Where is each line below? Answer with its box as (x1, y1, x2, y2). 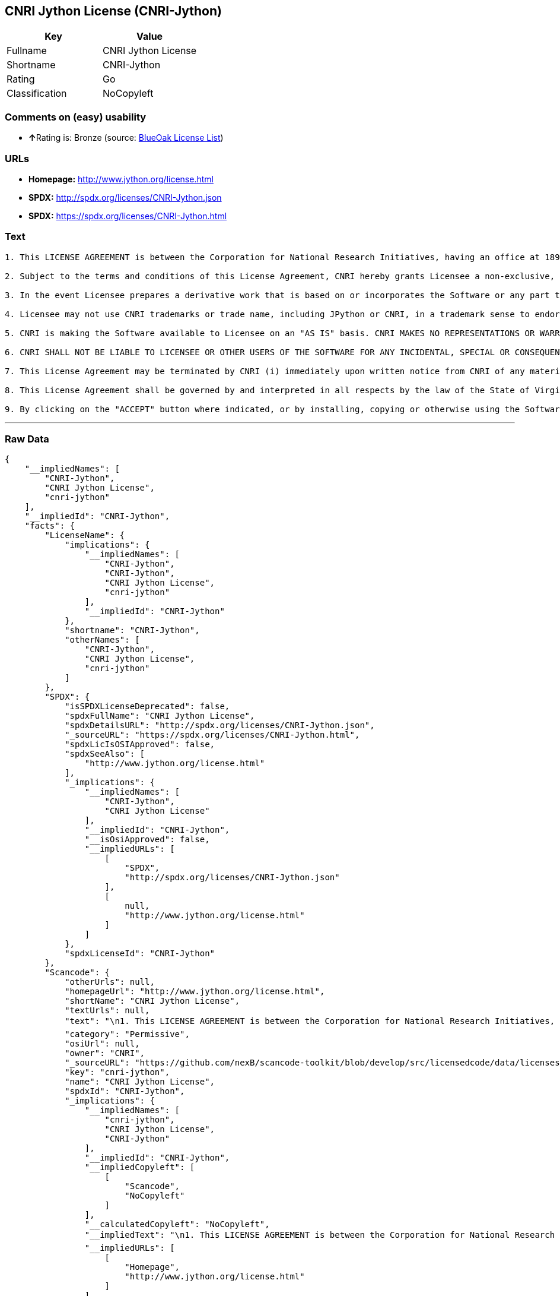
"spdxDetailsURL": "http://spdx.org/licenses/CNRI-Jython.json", (65, 720, 375, 731)
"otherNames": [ (65, 635, 140, 645)
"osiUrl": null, (65, 1039, 140, 1049)
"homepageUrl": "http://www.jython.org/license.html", (65, 987, 325, 997)
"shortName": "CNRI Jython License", (65, 996, 240, 1006)
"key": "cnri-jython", (65, 1067, 170, 1077)
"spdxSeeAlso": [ (65, 749, 145, 759)
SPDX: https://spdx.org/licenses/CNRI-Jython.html (28, 210, 227, 221)
